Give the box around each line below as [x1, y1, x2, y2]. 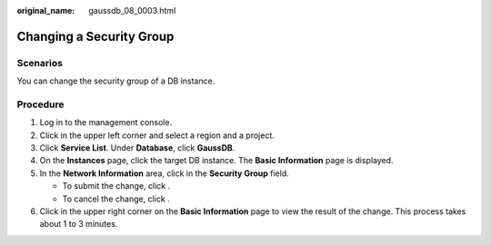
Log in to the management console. [39, 117, 173, 128]
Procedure [16, 98, 65, 111]
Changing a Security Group [16, 28, 175, 44]
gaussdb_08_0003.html [88, 5, 176, 15]
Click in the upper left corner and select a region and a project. [39, 130, 275, 141]
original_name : [16, 5, 75, 15]
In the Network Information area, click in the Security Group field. [39, 168, 290, 179]
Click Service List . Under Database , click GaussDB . [39, 142, 235, 153]
